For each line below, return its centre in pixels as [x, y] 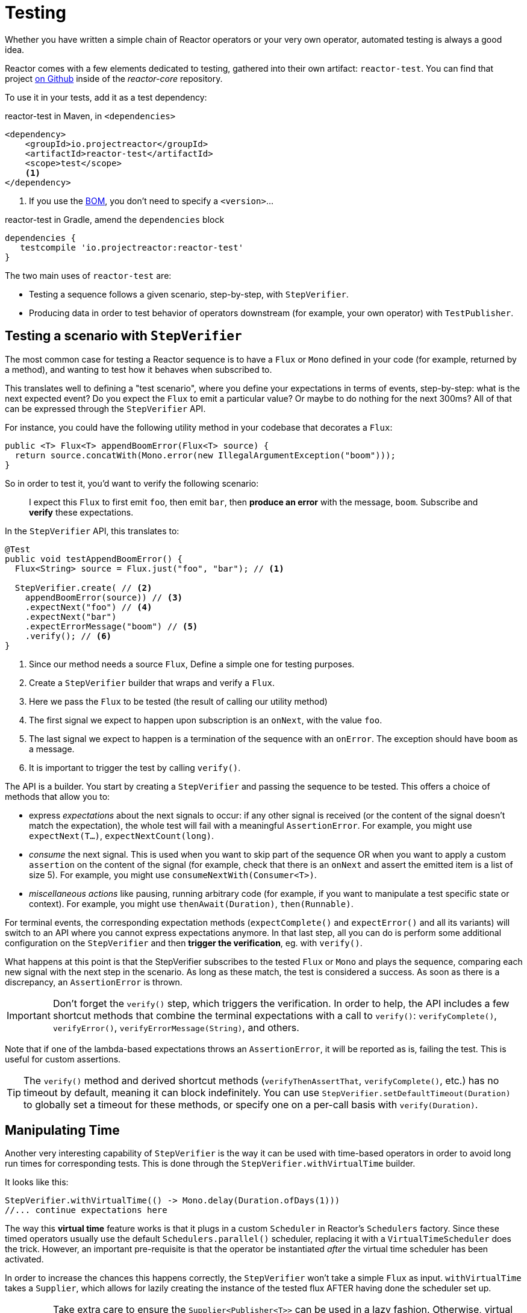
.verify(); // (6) [68, 636]
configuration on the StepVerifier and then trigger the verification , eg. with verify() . [184, 943]
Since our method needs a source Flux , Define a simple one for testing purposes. [192, 664]
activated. [24, 1259]
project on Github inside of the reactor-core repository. [114, 78]
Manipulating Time [62, 1131]
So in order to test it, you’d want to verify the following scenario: [132, 483]
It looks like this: [37, 1182]
